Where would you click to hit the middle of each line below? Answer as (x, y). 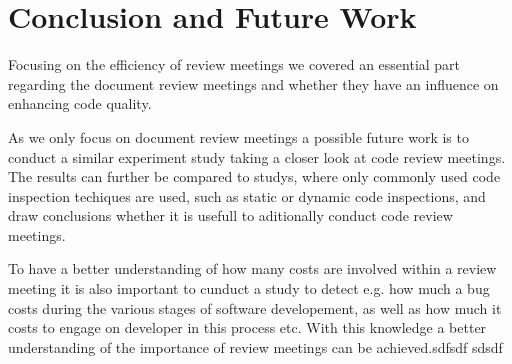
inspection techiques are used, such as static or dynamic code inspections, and (247, 195)
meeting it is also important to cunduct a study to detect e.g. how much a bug (249, 288)
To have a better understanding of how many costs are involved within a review (252, 268)
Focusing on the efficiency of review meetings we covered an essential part (234, 64)
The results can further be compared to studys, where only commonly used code (254, 176)
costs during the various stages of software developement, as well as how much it (255, 307)
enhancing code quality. (80, 103)
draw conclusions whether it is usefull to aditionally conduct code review (230, 215)
